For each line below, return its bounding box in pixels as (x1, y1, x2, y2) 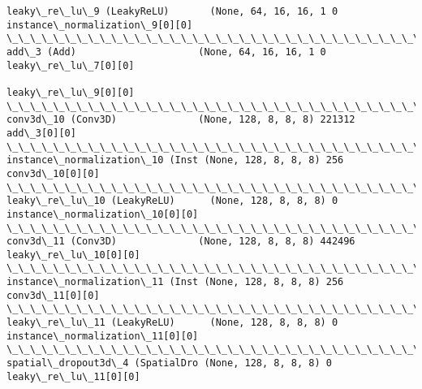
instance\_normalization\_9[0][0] (6, 19, 193, 31)
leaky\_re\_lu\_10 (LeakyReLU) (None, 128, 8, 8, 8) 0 (6, 195, 338, 207)
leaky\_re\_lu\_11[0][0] (6, 370, 140, 383)
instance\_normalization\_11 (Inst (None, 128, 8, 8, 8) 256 (6, 276, 344, 288)
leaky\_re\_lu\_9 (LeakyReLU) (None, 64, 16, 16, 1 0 (6, 6, 338, 17)
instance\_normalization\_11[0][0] (6, 330, 199, 342)
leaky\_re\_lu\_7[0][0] (6, 59, 135, 71)
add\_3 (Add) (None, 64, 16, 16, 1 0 (6, 45, 326, 58)
